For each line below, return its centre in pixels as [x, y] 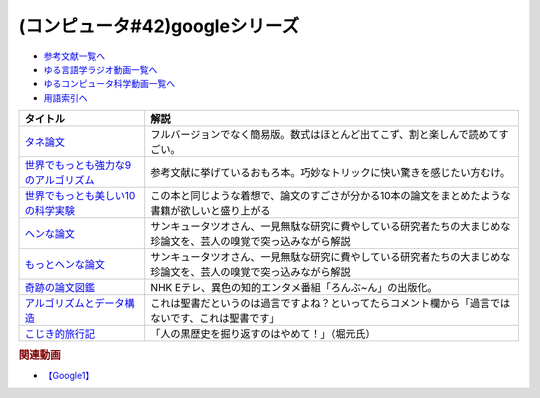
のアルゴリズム [59, 180]
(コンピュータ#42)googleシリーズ [159, 26]
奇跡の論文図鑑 [59, 288]
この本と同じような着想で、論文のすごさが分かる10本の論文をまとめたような [330, 196]
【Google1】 [69, 375]
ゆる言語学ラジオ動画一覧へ [100, 69]
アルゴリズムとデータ [74, 303]
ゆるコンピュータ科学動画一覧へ [109, 84]
